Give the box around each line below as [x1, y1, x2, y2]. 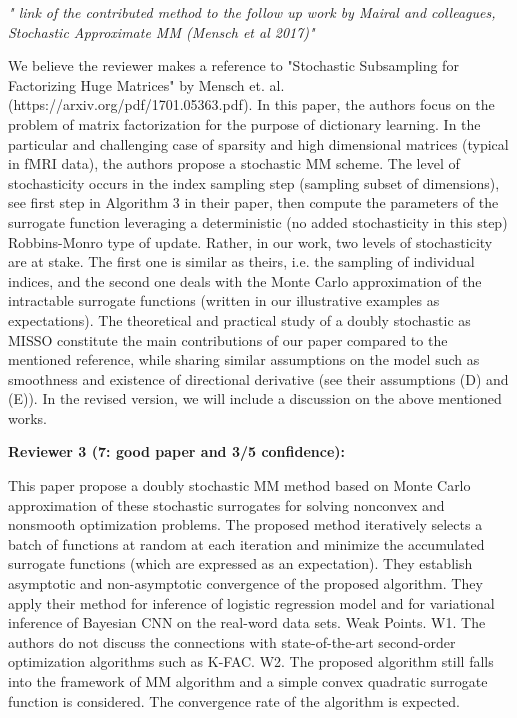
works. [8, 407, 48, 428]
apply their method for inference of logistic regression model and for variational [8, 592, 495, 613]
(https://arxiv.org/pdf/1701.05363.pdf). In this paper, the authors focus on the [8, 94, 495, 115]
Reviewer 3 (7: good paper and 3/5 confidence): [8, 441, 346, 462]
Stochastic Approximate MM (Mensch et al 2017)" [8, 21, 315, 42]
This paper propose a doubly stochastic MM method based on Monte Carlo [8, 475, 471, 496]
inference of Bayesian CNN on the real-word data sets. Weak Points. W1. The [8, 612, 486, 633]
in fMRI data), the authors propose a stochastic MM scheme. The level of [8, 153, 460, 174]
